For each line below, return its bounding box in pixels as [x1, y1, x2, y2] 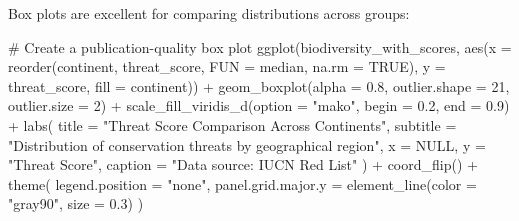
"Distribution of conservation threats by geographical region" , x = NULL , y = [8, 134, 486, 155]
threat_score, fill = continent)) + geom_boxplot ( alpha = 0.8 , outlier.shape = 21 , [8, 75, 510, 96]
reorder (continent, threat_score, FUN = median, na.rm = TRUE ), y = [8, 56, 446, 77]
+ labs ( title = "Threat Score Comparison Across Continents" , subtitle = [8, 114, 457, 135]
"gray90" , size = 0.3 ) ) [8, 193, 144, 214]
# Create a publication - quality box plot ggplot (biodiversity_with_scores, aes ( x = [8, 36, 512, 57]
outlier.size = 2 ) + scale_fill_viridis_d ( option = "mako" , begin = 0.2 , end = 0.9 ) [8, 95, 510, 116]
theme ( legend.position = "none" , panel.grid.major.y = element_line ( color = [8, 173, 477, 194]
